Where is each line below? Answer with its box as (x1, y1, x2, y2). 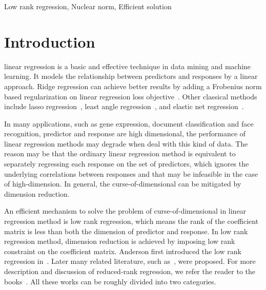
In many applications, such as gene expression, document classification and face (4, 118, 254, 129)
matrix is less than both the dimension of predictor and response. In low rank (4, 225, 248, 236)
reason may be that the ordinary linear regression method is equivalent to (4, 148, 236, 159)
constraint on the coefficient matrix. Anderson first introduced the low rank (4, 245, 241, 256)
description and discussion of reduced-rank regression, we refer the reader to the (4, 266, 256, 276)
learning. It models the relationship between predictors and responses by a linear (4, 71, 258, 81)
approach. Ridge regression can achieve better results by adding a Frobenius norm (4, 80, 262, 91)
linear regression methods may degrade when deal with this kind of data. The (4, 138, 248, 149)
